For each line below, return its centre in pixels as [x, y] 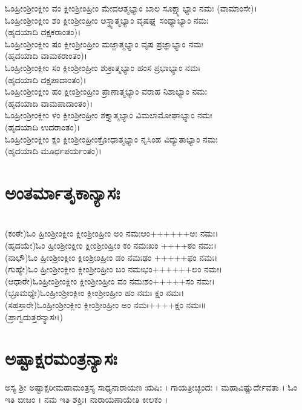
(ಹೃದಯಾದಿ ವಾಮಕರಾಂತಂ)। [46, 55]
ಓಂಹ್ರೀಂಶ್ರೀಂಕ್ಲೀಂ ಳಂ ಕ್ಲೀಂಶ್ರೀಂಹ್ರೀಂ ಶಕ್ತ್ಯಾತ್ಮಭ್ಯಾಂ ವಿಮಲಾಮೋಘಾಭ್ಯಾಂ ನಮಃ [109, 115]
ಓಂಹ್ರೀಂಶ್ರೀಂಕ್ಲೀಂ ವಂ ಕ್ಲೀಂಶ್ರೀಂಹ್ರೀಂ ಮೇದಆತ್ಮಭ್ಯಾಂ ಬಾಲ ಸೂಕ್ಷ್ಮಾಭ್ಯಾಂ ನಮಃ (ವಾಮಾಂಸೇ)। [131, 8]
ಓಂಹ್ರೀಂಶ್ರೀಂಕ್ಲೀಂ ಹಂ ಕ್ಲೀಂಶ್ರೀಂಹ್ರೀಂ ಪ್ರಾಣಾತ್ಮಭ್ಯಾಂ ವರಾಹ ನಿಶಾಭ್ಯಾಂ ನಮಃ [106, 91]
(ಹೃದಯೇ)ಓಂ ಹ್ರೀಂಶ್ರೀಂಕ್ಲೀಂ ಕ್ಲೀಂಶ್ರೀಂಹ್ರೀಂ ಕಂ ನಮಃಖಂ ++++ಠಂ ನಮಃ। [111, 245]
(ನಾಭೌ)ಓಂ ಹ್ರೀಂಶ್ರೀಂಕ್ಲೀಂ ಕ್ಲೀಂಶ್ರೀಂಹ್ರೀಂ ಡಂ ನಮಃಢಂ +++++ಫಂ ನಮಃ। [111, 257]
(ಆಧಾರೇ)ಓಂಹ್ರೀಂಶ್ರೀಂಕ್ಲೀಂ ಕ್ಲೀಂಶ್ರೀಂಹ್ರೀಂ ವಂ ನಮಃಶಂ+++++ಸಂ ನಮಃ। [110, 281]
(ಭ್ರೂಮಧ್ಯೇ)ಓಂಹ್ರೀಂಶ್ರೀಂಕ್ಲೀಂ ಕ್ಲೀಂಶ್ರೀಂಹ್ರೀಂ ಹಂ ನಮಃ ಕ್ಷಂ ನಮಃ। [95, 293]
